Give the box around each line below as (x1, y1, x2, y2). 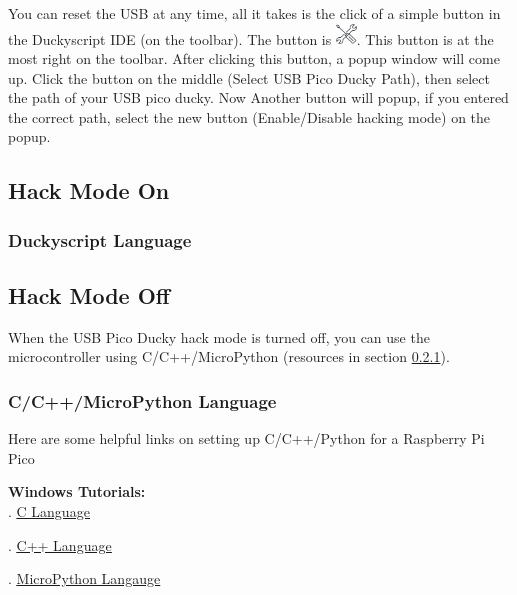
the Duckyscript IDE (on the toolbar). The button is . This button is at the (8, 28, 494, 49)
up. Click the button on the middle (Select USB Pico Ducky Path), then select (8, 67, 490, 88)
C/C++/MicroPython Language (8, 388, 277, 413)
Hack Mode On (8, 175, 170, 206)
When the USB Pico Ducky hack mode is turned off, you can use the (8, 326, 430, 347)
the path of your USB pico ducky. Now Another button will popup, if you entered (8, 87, 509, 108)
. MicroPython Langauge (8, 568, 161, 589)
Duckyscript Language (8, 227, 192, 252)
